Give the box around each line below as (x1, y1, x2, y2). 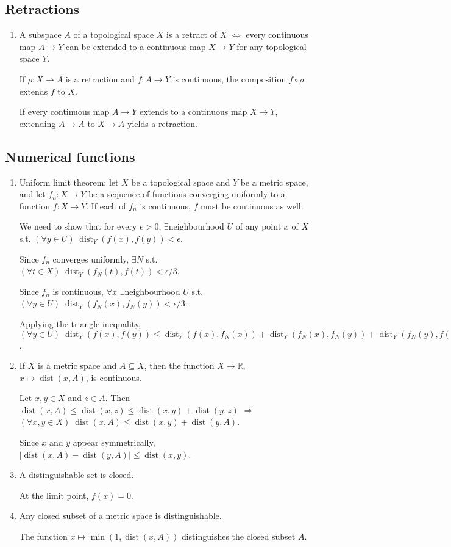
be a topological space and (131, 175, 230, 188)
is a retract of (166, 28, 218, 41)
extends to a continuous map (140, 105, 247, 118)
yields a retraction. (127, 117, 197, 129)
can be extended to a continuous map (65, 40, 206, 53)
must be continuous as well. (201, 199, 304, 212)
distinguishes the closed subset (181, 530, 296, 543)
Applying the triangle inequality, (19, 317, 141, 330)
